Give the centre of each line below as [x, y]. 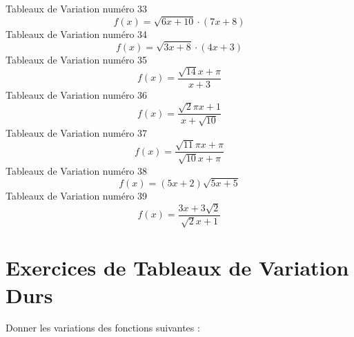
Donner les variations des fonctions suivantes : [103, 328]
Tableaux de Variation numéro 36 [77, 94]
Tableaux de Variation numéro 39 [77, 196]
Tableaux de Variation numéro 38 [77, 170]
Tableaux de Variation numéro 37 [77, 132]
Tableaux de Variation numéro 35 [77, 59]
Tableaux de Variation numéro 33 [77, 8]
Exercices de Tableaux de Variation [177, 268]
